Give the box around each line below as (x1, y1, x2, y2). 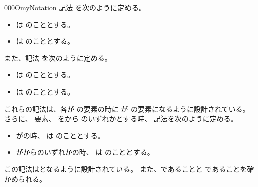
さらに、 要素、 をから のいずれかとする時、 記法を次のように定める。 (4, 113, 238, 124)
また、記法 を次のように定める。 (4, 52, 112, 63)
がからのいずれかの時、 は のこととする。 (16, 147, 154, 157)
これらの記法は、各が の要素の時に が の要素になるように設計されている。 (4, 103, 250, 114)
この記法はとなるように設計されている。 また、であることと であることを (4, 163, 247, 174)
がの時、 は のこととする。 (16, 130, 105, 140)
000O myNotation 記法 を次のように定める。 (4, 2, 146, 12)
